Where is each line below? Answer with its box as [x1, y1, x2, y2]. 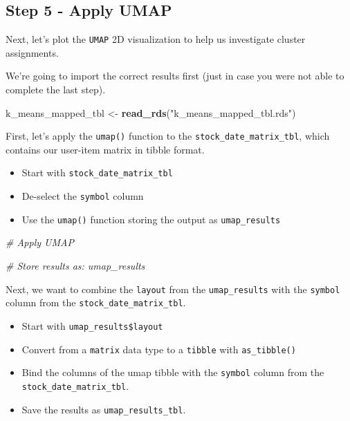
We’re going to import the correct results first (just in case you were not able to [6, 68, 344, 83]
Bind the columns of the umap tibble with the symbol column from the [21, 365, 324, 380]
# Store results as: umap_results [6, 259, 145, 273]
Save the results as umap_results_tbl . [21, 402, 186, 416]
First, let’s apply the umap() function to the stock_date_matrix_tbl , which [6, 129, 330, 143]
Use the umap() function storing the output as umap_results [21, 212, 281, 226]
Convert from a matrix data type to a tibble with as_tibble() [21, 342, 296, 356]
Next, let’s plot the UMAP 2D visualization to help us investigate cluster [6, 32, 306, 46]
